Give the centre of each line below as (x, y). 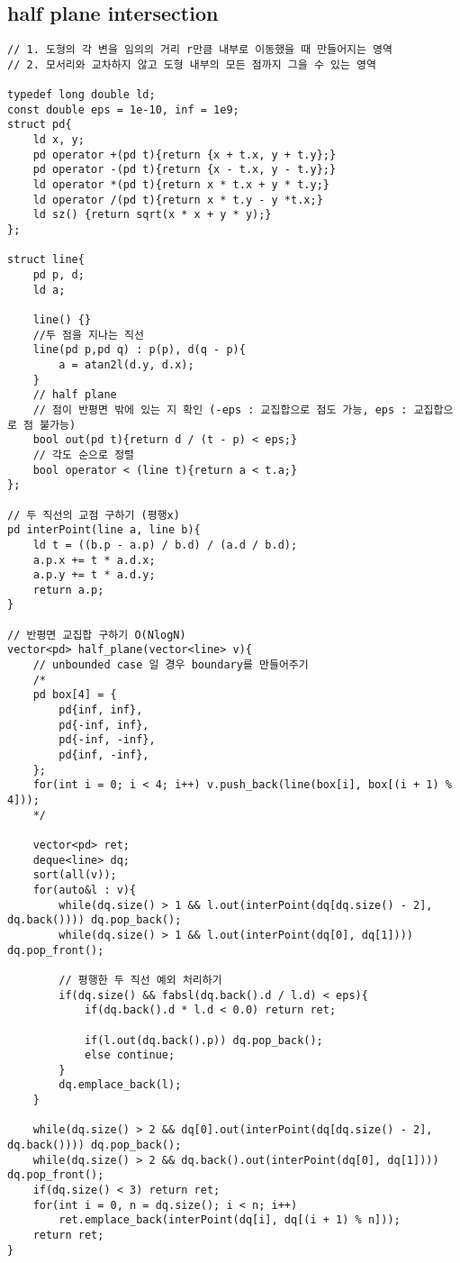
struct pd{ (40, 125)
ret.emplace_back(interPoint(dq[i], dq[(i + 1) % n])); (230, 1220)
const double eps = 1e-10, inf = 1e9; (123, 109)
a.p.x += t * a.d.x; (94, 560)
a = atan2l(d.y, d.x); (126, 364)
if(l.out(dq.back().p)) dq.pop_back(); (203, 1040)
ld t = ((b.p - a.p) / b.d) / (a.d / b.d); (165, 545)
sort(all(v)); (75, 875)
